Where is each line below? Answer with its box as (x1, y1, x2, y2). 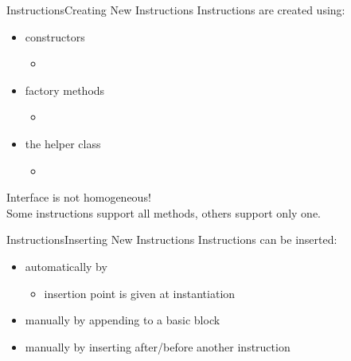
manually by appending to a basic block (25, 312, 220, 328)
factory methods (25, 81, 105, 98)
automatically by (25, 257, 107, 274)
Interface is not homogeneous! (6, 189, 151, 206)
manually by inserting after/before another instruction (25, 338, 291, 355)
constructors (25, 28, 85, 45)
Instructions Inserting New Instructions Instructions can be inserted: (6, 231, 337, 248)
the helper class (25, 135, 101, 151)
